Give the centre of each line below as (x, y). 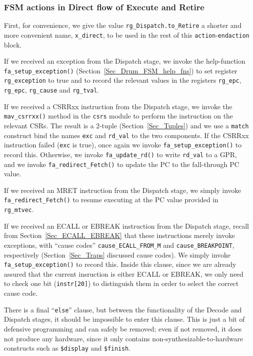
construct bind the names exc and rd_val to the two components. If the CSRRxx (126, 135)
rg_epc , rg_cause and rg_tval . (52, 90)
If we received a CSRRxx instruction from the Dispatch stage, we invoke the (118, 106)
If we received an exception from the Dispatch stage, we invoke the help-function (125, 61)
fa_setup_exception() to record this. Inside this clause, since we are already (120, 264)
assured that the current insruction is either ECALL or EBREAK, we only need (124, 273)
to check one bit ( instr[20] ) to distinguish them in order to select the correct (121, 283)
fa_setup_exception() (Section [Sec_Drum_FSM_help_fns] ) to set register (121, 70)
